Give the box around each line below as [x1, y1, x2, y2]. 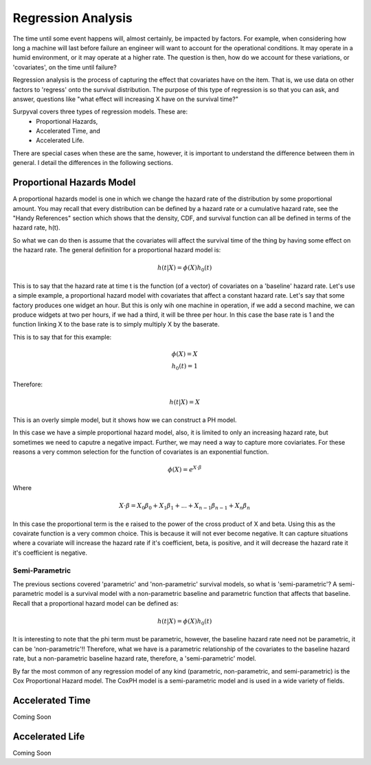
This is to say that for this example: [12, 333, 112, 341]
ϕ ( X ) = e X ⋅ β [168, 465, 202, 474]
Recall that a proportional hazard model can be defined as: [12, 599, 179, 608]
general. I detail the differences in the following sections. [12, 159, 173, 167]
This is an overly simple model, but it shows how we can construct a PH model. [12, 416, 237, 424]
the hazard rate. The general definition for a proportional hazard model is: [12, 246, 221, 254]
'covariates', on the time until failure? [12, 63, 117, 71]
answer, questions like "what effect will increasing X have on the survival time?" [12, 95, 238, 103]
